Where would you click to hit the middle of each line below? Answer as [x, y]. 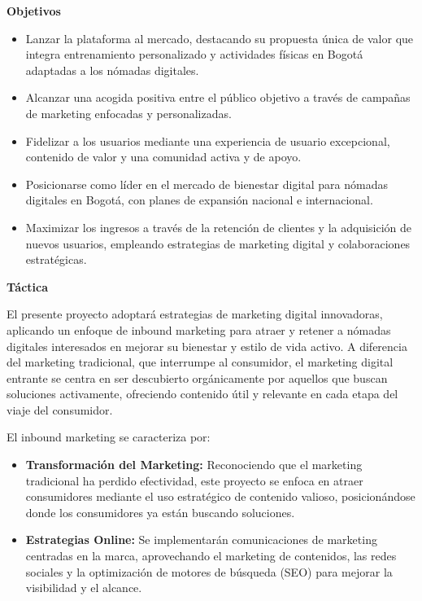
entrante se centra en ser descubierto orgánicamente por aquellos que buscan [197, 377]
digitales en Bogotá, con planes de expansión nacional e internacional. [199, 200]
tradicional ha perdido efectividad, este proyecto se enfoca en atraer [194, 480]
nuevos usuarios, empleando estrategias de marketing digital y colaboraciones [218, 243]
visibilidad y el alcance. [84, 588]
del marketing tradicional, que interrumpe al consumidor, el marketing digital [200, 362]
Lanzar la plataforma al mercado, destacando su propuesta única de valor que [220, 38]
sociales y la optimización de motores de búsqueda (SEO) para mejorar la [209, 571]
